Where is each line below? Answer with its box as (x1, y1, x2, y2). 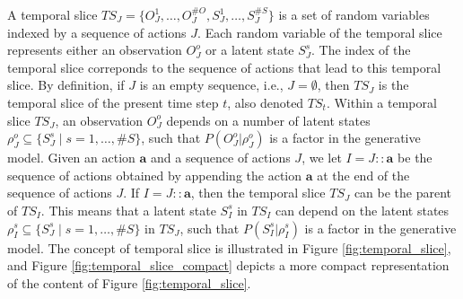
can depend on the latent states (275, 200, 450, 219)
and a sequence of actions (150, 148, 291, 167)
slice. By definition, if (7, 75, 125, 94)
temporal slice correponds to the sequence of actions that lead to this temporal (7, 57, 441, 76)
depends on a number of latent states (166, 110, 371, 129)
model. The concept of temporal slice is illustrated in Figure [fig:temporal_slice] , (7, 238, 451, 257)
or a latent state (205, 40, 294, 59)
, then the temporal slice (190, 183, 326, 202)
